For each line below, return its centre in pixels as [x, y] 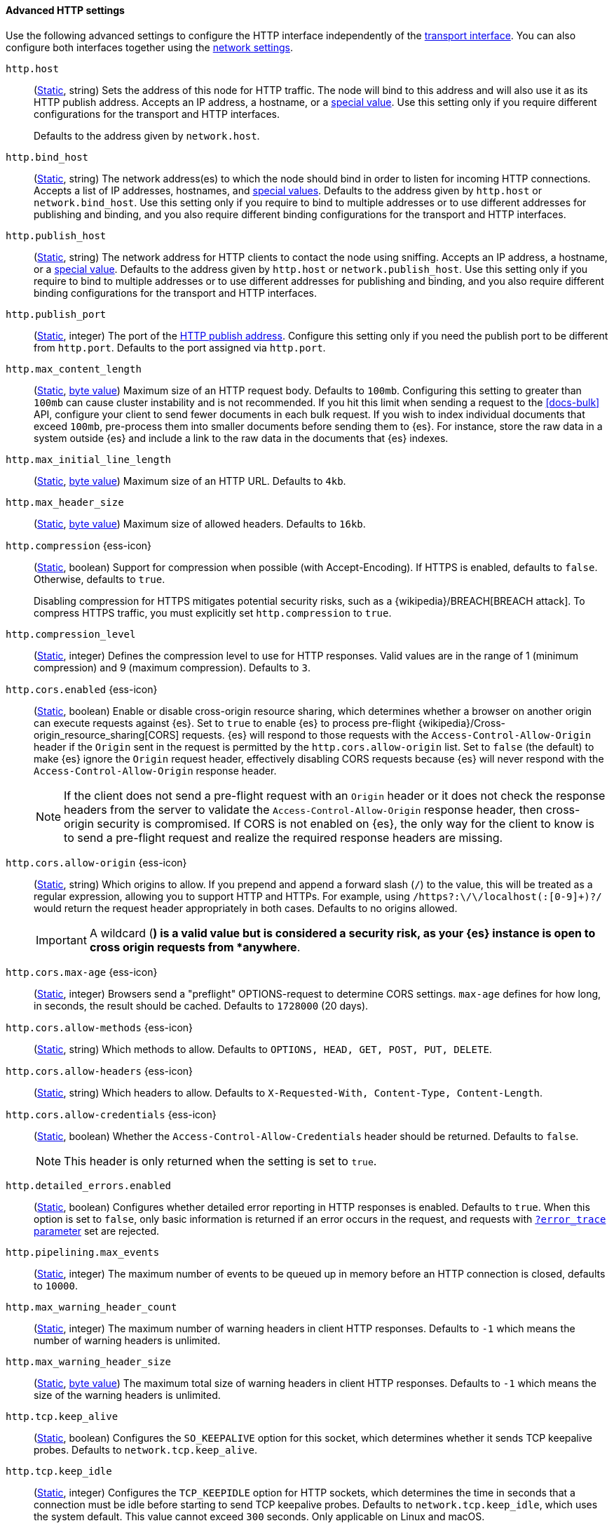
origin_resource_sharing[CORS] [107, 735]
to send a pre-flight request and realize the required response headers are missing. [284, 837]
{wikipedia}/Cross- [462, 723]
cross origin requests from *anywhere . [195, 947]
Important [61, 940]
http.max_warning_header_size [89, 1361]
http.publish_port [56, 314]
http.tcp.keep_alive [62, 1416]
